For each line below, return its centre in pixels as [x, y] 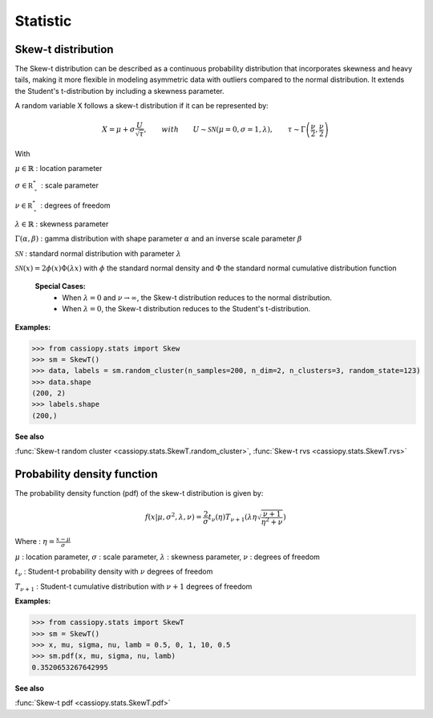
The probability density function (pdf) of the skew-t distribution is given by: [139, 493]
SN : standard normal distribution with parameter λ [98, 254]
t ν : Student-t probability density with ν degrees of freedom [114, 572]
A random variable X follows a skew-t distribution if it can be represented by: [142, 106]
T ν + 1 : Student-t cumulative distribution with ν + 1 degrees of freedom [134, 587]
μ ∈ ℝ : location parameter [59, 168]
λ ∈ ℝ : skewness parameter [62, 224]
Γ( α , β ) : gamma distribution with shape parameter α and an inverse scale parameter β [158, 239]
